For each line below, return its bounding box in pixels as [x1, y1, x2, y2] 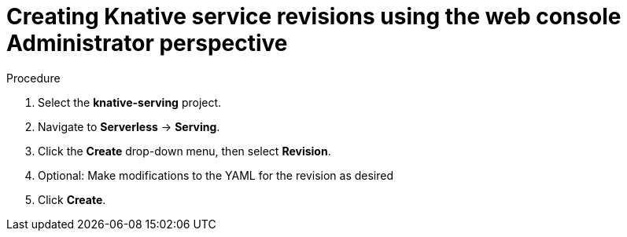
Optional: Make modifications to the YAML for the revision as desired [38, 168, 394, 182]
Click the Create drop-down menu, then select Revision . [38, 144, 331, 158]
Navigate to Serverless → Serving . [38, 119, 220, 133]
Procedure [6, 71, 61, 85]
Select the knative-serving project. [38, 95, 222, 109]
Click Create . [38, 192, 106, 206]
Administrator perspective [6, 30, 288, 57]
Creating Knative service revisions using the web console [6, 3, 621, 30]
